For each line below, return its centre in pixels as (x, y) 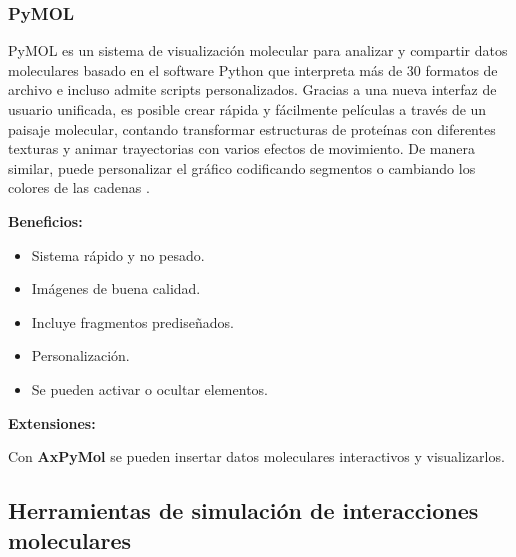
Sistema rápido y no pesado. (118, 254)
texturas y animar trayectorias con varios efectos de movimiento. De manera (241, 148)
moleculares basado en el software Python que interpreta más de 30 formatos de (253, 69)
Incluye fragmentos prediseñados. (132, 321)
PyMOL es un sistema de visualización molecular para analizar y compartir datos (258, 50)
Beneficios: (45, 220)
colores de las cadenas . (79, 187)
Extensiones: (52, 422)
